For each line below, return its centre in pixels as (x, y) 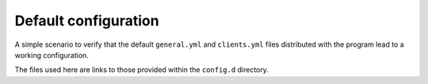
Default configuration (87, 21)
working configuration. (52, 55)
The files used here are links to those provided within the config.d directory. (142, 70)
